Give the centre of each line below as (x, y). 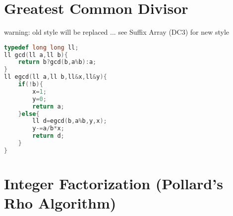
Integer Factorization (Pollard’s (114, 184)
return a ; (48, 106)
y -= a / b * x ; (48, 129)
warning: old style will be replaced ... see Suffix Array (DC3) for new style (117, 32)
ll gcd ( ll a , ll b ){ (36, 55)
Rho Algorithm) (60, 203)
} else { (29, 114)
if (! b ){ (30, 84)
